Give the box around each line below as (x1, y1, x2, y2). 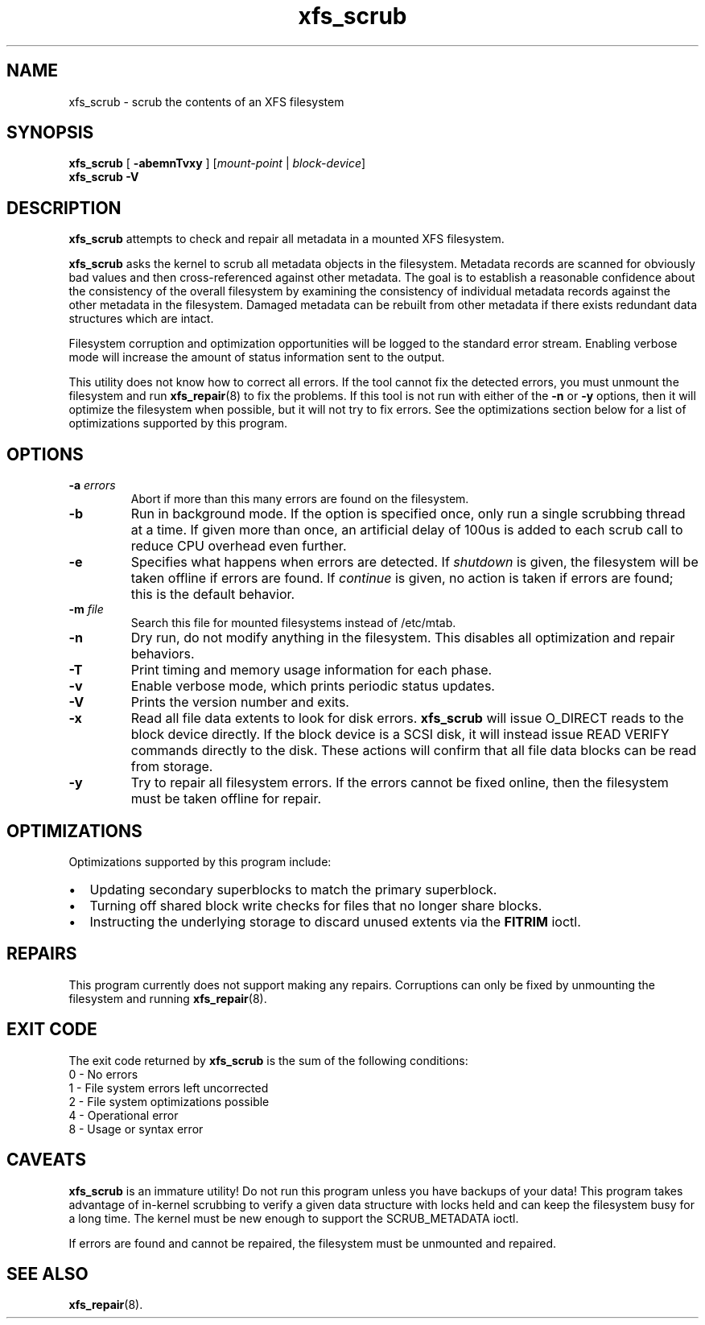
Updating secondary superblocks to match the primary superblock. (89, 881, 497, 898)
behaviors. (130, 646, 195, 662)
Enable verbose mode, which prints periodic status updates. (130, 678, 495, 695)
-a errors (68, 478, 116, 493)
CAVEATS (6, 1150, 86, 1170)
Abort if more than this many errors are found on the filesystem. (130, 492, 469, 506)
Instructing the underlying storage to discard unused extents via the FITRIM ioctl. (89, 913, 581, 930)
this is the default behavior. (130, 586, 295, 603)
